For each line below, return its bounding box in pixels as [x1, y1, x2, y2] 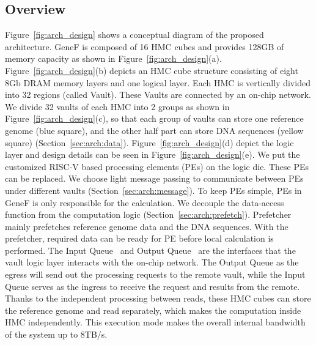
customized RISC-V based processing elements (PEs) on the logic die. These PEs [5, 160, 309, 172]
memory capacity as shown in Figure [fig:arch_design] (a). [5, 52, 222, 65]
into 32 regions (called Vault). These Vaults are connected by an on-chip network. [5, 88, 311, 101]
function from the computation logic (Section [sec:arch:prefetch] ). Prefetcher [5, 208, 292, 221]
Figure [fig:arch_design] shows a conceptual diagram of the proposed [5, 28, 264, 41]
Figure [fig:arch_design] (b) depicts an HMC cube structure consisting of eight [5, 64, 298, 76]
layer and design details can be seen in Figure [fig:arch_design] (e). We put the [5, 148, 300, 161]
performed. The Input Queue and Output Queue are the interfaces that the [5, 243, 296, 256]
